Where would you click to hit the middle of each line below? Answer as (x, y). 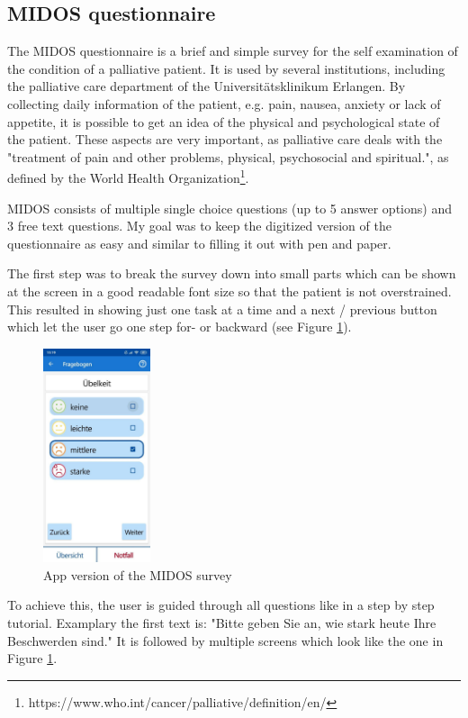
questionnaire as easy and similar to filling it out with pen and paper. (199, 243)
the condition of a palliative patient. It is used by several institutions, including (226, 68)
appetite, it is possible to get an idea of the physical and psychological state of (224, 121)
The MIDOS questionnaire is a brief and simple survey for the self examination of (233, 51)
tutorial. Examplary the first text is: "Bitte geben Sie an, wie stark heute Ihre (222, 622)
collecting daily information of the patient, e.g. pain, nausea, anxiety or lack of (224, 103)
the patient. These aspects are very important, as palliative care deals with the (225, 139)
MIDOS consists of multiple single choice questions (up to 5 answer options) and (229, 208)
